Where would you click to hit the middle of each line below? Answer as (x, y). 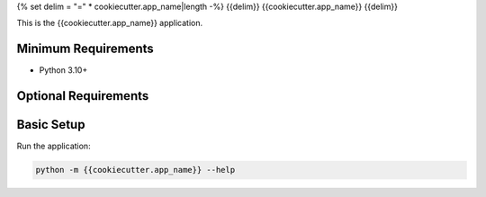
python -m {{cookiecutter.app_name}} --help (135, 170)
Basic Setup (51, 125)
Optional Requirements (83, 96)
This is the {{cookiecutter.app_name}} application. (109, 23)
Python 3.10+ (63, 70)
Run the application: (54, 146)
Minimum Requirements (85, 49)
